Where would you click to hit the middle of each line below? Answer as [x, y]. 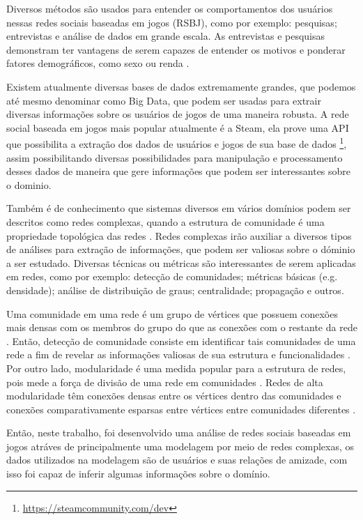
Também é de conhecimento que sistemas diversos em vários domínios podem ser [179, 208]
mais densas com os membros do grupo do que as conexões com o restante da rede [182, 327]
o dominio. [29, 184]
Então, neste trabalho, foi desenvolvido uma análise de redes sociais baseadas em [179, 433]
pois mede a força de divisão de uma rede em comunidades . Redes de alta [165, 382]
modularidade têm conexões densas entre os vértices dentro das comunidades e [174, 396]
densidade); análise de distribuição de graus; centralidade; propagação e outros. [175, 290]
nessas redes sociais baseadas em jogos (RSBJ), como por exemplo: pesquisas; [172, 22]
